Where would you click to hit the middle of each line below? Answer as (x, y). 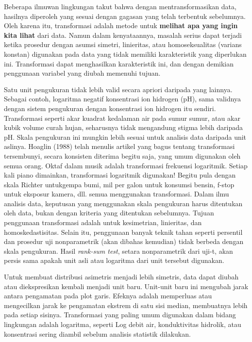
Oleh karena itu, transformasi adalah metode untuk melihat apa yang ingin (121, 25)
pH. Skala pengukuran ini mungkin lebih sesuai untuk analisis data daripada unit (125, 137)
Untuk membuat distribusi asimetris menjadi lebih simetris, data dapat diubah (121, 277)
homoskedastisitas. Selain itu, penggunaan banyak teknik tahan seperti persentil (123, 232)
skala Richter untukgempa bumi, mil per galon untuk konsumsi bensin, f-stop (119, 184)
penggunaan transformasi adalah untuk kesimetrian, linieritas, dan (103, 222)
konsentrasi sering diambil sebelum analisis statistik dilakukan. (97, 334)
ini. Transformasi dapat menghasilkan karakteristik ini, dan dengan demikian (119, 63)
